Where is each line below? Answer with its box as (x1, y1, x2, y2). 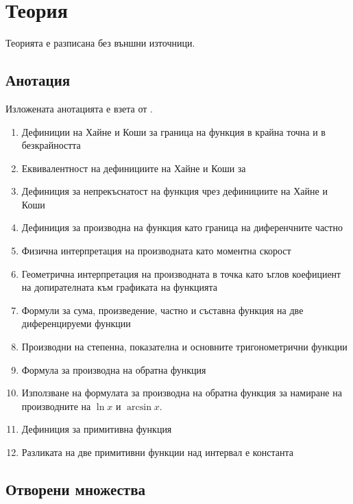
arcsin (127, 402, 151, 412)
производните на (21, 398, 91, 413)
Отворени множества (5, 479, 145, 499)
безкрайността (21, 138, 81, 152)
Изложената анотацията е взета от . (5, 101, 153, 115)
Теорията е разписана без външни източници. (5, 36, 195, 50)
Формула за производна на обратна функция (21, 362, 206, 376)
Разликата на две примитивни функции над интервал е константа (21, 445, 294, 459)
